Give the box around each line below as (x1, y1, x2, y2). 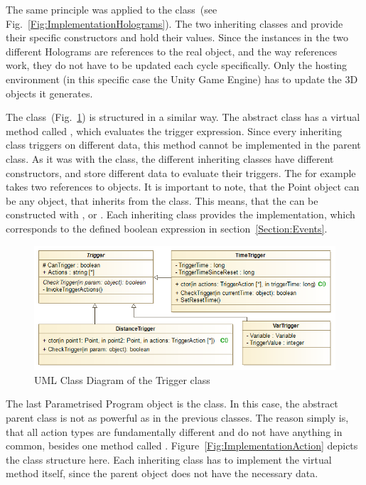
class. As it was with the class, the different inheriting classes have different (6, 151, 334, 166)
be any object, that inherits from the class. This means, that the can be (6, 193, 318, 208)
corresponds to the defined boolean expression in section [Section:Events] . (6, 220, 328, 235)
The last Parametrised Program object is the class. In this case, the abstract (6, 396, 338, 411)
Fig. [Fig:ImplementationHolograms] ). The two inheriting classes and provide (6, 16, 343, 31)
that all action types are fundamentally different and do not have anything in (6, 424, 343, 439)
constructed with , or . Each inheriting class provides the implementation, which (6, 207, 355, 222)
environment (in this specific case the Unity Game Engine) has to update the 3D (6, 71, 358, 86)
